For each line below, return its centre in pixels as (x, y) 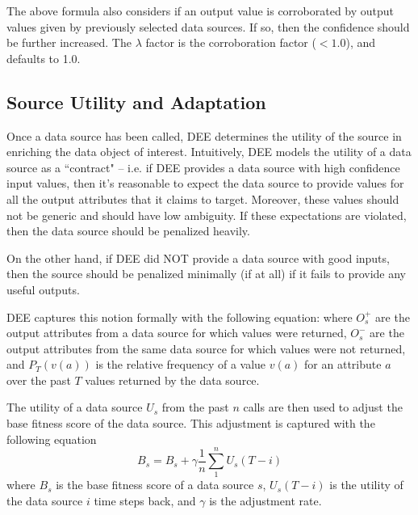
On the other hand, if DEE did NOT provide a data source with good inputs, (198, 257)
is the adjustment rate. (265, 500)
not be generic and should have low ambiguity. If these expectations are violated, (207, 215)
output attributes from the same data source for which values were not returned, (206, 348)
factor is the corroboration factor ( (231, 42)
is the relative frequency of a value (181, 364)
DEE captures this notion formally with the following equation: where (180, 317)
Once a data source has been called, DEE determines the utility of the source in (204, 135)
